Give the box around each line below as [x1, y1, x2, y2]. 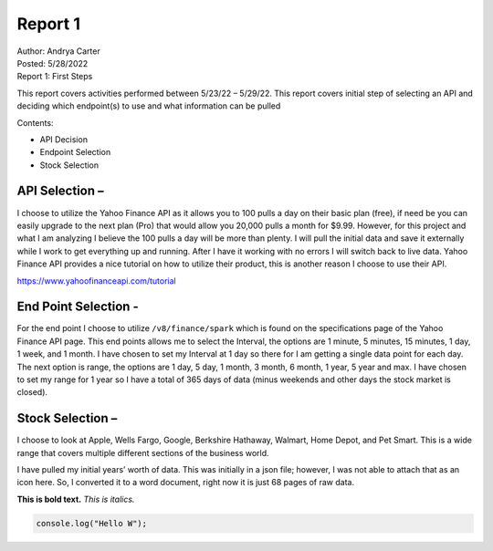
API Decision [39, 133, 89, 145]
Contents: [16, 117, 54, 128]
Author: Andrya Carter [16, 46, 100, 57]
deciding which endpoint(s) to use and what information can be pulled [16, 100, 281, 111]
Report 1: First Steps [16, 71, 93, 82]
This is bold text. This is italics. [16, 494, 135, 504]
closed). [16, 387, 48, 398]
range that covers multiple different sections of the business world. [16, 447, 269, 458]
